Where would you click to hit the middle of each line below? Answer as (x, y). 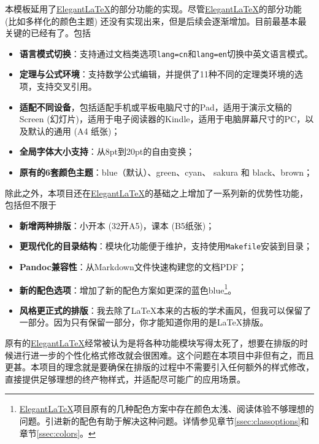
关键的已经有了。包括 (48, 33)
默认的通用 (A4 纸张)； (74, 130)
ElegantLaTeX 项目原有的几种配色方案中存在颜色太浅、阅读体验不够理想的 (167, 409)
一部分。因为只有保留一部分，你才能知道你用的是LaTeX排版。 (144, 322)
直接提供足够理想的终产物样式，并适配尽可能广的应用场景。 (125, 379)
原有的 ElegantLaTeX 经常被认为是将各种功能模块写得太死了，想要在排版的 (152, 343)
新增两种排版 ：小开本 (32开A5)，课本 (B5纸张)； (117, 225)
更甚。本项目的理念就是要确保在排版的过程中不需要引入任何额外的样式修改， (159, 367)
